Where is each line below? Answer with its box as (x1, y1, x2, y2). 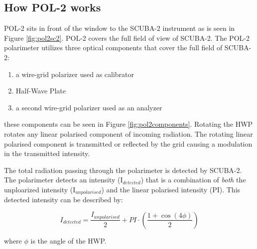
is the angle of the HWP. (30, 235, 107, 246)
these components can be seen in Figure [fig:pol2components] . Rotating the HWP (4, 119, 253, 129)
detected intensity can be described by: (4, 194, 123, 205)
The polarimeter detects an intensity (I (4, 174, 123, 185)
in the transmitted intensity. (4, 148, 90, 159)
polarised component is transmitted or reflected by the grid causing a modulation (4, 138, 253, 149)
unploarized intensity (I (4, 184, 76, 194)
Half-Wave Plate (15, 85, 66, 96)
